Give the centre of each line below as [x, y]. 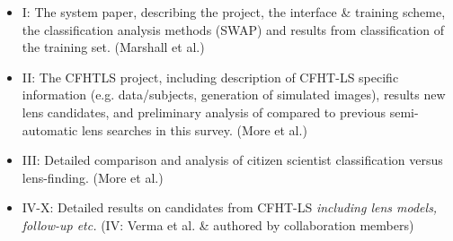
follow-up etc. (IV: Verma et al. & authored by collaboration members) [218, 224]
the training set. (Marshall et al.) [113, 47]
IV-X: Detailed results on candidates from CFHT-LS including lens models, [230, 207]
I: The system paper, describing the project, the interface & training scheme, [234, 12]
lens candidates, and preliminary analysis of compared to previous [204, 112]
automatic [50, 129]
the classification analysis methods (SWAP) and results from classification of [233, 29]
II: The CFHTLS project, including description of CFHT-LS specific [210, 77]
